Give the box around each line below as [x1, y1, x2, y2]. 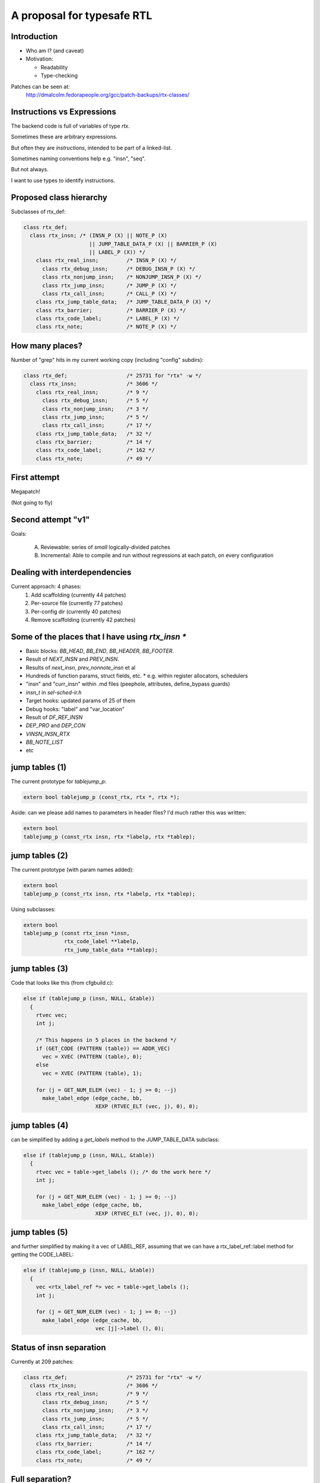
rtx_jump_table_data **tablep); [64, 946, 158, 953]
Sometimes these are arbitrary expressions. [11, 133, 118, 141]
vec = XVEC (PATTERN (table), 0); [42, 1053, 142, 1060]
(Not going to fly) [11, 499, 53, 506]
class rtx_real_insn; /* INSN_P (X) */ [36, 257, 177, 264]
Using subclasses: [11, 905, 56, 913]
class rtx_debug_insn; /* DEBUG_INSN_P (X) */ [42, 265, 196, 272]
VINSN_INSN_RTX [25, 730, 71, 737]
